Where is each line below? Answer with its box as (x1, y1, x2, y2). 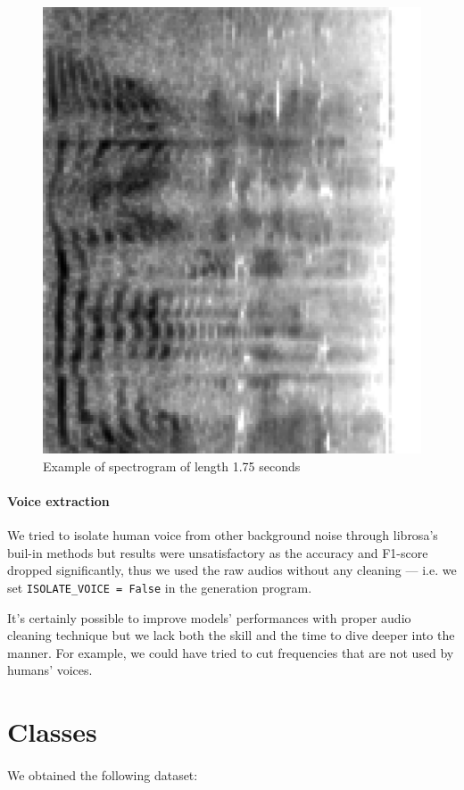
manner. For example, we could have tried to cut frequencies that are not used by (7, 643, 454, 661)
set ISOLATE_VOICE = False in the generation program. (7, 578, 312, 596)
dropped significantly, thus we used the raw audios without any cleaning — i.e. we (7, 561, 457, 579)
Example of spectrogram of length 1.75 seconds (43, 456, 301, 475)
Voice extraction (7, 491, 110, 510)
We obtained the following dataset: (7, 765, 198, 784)
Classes (7, 713, 97, 750)
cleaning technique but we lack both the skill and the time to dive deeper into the (7, 626, 455, 644)
